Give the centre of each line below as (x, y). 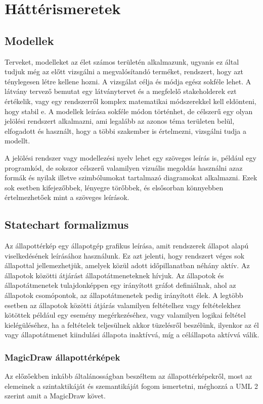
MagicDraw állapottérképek (62, 357)
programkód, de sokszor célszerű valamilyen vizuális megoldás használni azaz (124, 167)
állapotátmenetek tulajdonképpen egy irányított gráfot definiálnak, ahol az (120, 285)
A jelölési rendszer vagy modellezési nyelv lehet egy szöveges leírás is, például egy (130, 157)
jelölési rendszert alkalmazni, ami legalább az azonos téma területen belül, (120, 121)
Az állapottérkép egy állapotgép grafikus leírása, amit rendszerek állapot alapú (127, 246)
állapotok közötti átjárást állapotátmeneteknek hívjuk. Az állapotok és (114, 275)
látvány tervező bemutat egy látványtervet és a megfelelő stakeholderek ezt (121, 91)
